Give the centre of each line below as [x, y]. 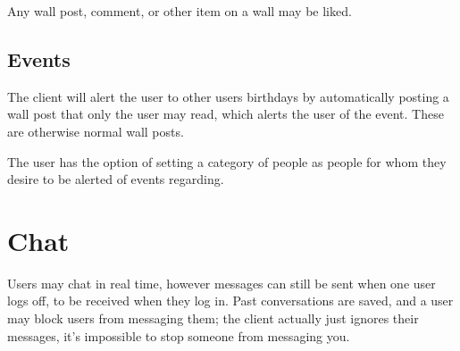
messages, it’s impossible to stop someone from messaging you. [179, 335]
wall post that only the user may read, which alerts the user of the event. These [226, 114]
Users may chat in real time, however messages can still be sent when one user [222, 283]
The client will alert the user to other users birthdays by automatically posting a [228, 96]
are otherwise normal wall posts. [96, 131]
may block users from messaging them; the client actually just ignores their [213, 318]
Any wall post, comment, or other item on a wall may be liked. [180, 11]
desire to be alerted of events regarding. [116, 179]
